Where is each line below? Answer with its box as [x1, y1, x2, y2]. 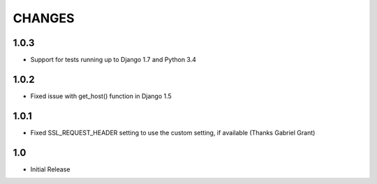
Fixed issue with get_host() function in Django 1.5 [30, 91, 172, 100]
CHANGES [13, 10, 75, 26]
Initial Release [30, 164, 71, 174]
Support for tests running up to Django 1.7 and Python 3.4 [30, 56, 197, 64]
